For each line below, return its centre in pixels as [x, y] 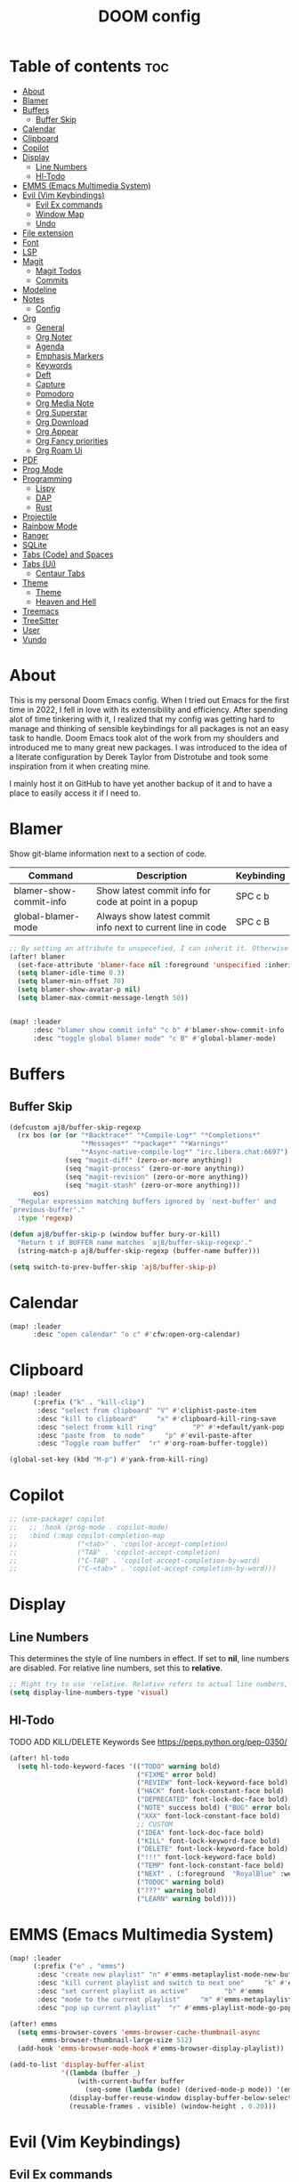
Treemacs [40, 610]
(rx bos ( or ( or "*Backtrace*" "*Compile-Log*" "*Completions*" [139, 1135]
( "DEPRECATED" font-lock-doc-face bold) [213, 1799]
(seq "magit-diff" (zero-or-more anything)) [149, 1160]
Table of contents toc [89, 66]
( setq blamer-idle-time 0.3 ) [71, 973]
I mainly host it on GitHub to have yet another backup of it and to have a [141, 783]
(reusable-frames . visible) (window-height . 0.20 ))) [173, 2106]
